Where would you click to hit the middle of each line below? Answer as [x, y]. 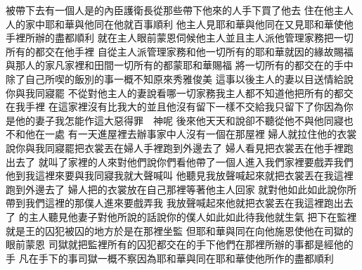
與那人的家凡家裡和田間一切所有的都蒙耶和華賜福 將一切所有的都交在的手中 [180, 65]
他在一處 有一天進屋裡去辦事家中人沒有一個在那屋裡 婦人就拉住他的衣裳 [191, 134]
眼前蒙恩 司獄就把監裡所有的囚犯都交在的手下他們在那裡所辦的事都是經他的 [180, 244]
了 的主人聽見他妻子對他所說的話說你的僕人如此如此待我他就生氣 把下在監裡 [181, 216]
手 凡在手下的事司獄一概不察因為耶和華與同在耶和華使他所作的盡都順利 [170, 258]
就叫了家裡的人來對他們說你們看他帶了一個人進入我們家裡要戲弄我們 [196, 161]
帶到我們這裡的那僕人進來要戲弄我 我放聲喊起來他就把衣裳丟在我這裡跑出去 [180, 203]
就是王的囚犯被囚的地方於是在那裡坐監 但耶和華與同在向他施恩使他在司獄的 [180, 230]
